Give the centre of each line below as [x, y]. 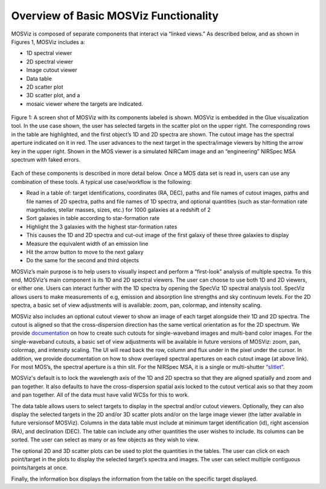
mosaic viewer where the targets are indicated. [85, 104]
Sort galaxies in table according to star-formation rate [93, 218]
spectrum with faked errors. [46, 160]
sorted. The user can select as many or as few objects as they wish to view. [105, 440]
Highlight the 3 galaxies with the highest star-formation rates [102, 227]
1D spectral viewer [49, 53]
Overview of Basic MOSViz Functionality [115, 16]
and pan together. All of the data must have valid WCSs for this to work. [100, 395]
